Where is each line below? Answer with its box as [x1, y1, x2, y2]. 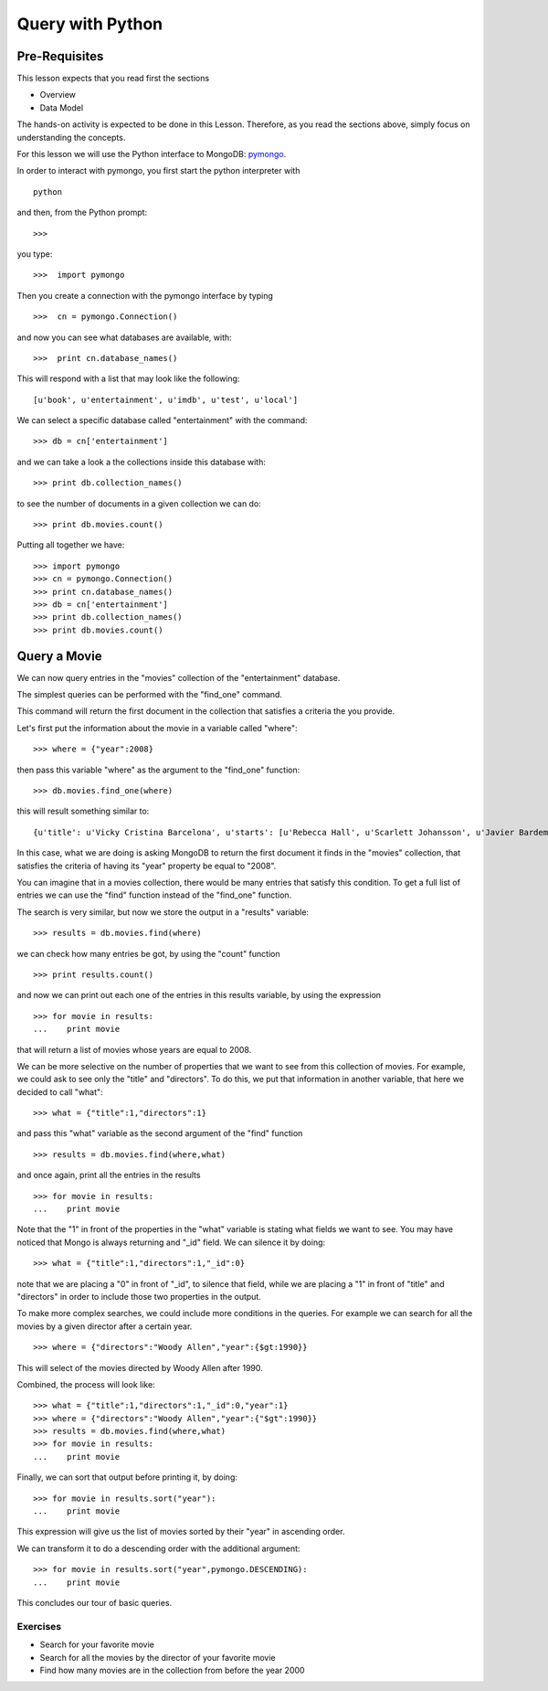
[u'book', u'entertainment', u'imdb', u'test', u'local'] [33, 394, 299, 405]
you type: [16, 248, 53, 260]
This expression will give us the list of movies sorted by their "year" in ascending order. [16, 1526, 345, 1537]
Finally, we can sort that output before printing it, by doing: [16, 1472, 237, 1483]
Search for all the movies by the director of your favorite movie [39, 1652, 276, 1663]
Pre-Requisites [16, 48, 104, 64]
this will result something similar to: [16, 805, 150, 817]
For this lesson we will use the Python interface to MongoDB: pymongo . [16, 149, 287, 160]
